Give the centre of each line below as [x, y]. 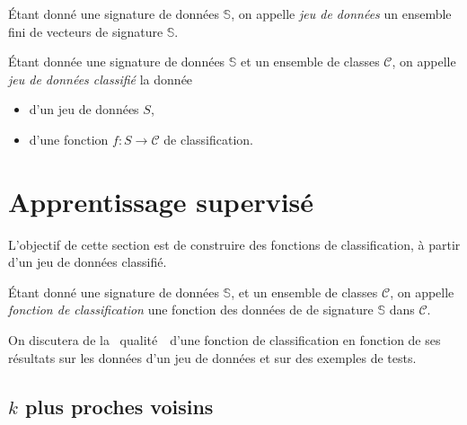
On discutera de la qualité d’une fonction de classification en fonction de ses [225, 340]
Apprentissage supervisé [161, 201]
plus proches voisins [119, 406]
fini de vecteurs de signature [86, 31]
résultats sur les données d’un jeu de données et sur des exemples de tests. [212, 357]
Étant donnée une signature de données [117, 62]
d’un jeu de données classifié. [88, 262]
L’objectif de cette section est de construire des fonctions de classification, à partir [234, 244]
